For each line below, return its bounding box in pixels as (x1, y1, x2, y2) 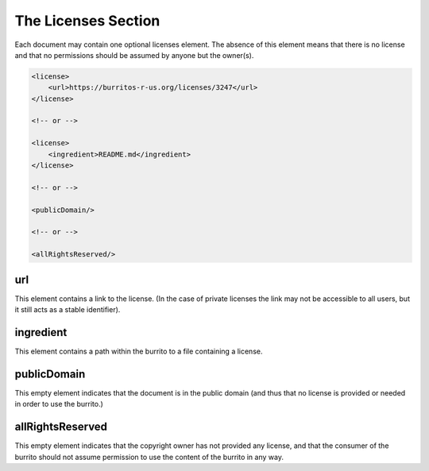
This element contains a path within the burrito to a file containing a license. (14, 346, 263, 356)
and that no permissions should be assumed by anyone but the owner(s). (14, 50, 254, 60)
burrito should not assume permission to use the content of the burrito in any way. (14, 452, 284, 461)
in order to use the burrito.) (14, 400, 103, 409)
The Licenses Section (14, 12, 160, 29)
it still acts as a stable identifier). (14, 305, 121, 315)
